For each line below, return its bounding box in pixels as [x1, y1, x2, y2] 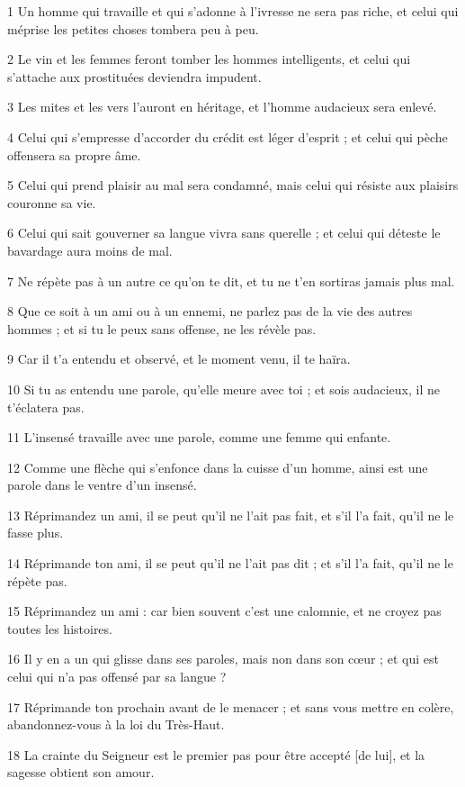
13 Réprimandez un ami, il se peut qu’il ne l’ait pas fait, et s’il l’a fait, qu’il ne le [7, 505, 454, 524]
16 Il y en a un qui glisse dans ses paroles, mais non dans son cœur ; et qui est [7, 649, 439, 668]
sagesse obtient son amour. [7, 763, 155, 782]
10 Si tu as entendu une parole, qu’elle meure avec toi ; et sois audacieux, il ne [7, 379, 440, 398]
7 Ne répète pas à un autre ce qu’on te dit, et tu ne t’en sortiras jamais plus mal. [7, 271, 455, 290]
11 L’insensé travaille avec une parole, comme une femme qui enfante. [7, 428, 391, 447]
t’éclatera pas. [7, 397, 85, 416]
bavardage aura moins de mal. [7, 240, 173, 259]
